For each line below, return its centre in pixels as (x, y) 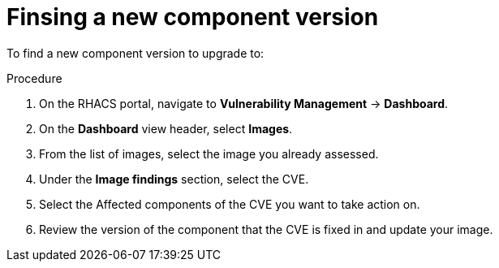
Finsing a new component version (193, 17)
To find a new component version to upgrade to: (136, 53)
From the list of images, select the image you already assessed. (209, 153)
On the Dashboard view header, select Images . (166, 128)
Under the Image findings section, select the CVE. (174, 179)
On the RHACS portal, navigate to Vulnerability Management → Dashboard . (244, 103)
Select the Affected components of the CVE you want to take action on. (230, 204)
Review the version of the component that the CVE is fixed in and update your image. (266, 229)
